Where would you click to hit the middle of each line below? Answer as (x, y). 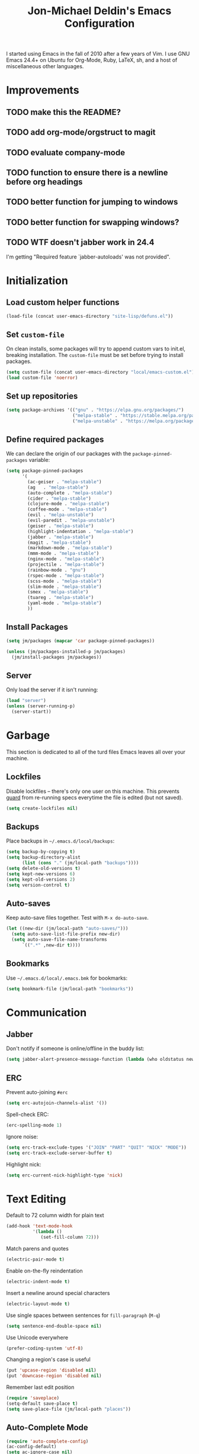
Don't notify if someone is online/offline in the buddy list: (75, 1048)
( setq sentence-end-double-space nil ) (54, 1326)
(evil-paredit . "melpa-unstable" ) (71, 521)
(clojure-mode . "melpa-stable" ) (69, 504)
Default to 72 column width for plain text (55, 1215)
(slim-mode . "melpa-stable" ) (65, 586)
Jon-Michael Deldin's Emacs (99, 11)
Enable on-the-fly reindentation (44, 1271)
